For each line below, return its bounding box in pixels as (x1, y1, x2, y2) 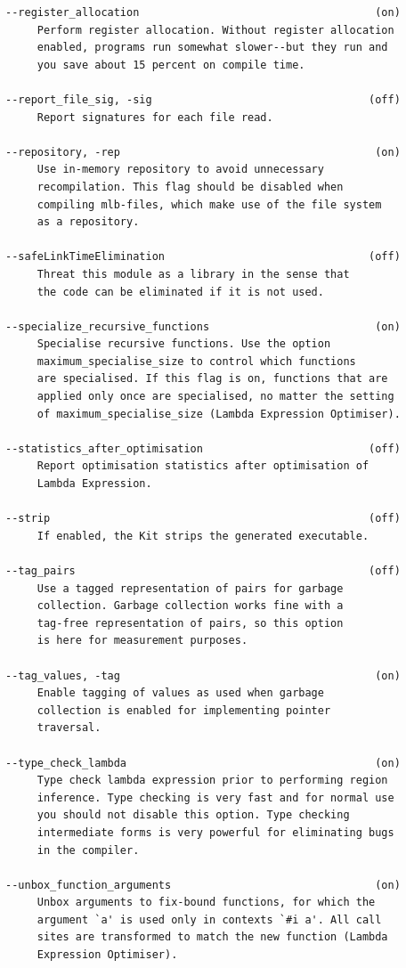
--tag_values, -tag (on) (5, 669, 401, 682)
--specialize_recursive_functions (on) (5, 320, 401, 333)
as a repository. (37, 216, 140, 229)
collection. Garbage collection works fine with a (37, 599, 344, 613)
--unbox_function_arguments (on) (5, 878, 401, 891)
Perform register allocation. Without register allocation (37, 23, 394, 37)
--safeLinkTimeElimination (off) (5, 250, 401, 264)
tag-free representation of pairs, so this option (37, 616, 344, 630)
